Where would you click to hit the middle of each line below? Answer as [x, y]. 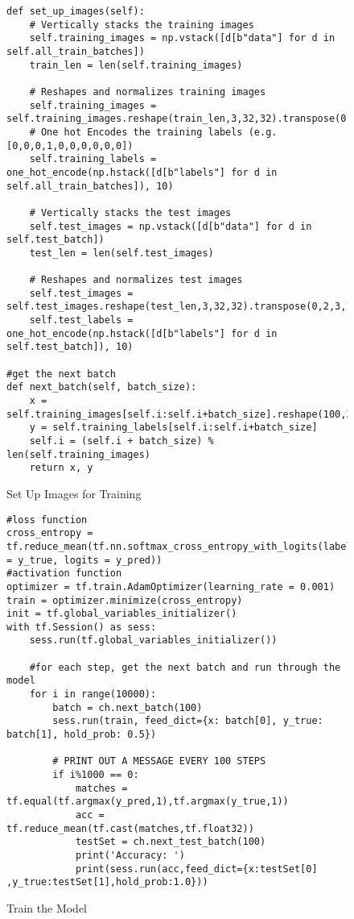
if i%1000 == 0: [96, 775]
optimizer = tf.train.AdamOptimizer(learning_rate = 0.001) [171, 586]
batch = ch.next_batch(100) [128, 707]
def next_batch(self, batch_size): [102, 387]
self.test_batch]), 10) [70, 347]
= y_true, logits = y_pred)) [84, 560]
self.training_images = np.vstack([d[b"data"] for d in [182, 38]
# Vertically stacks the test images [130, 212]
